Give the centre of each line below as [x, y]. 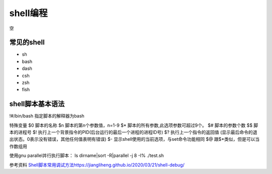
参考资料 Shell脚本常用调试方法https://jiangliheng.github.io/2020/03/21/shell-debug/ [97, 165]
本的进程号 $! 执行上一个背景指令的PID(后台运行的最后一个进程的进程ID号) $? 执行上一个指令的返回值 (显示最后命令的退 [133, 132]
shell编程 [28, 13]
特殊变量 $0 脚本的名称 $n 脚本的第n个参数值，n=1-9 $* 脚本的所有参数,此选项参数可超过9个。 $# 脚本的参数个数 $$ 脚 [134, 125]
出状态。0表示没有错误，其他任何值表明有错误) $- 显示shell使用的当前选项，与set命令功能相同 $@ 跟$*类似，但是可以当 [134, 139]
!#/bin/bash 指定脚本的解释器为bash [47, 116]
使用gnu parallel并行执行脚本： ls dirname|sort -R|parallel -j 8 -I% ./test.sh [86, 155]
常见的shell [27, 42]
